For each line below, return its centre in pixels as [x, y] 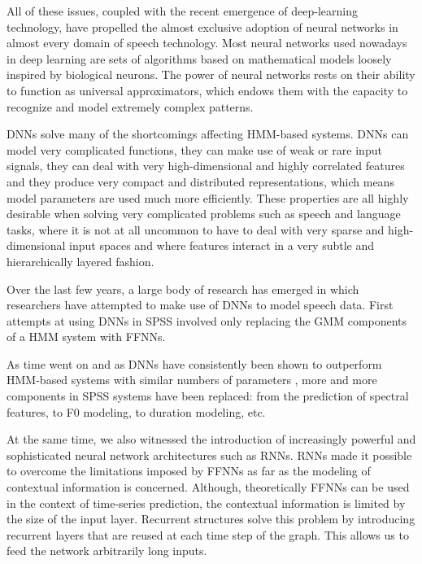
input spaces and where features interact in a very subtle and [222, 245]
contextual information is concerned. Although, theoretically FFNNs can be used [208, 487]
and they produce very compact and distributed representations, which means [200, 181]
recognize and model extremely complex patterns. [130, 106]
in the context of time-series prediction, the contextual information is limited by [206, 503]
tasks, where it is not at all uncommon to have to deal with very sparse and [196, 229]
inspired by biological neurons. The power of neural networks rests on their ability [211, 74]
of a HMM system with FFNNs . [86, 337]
